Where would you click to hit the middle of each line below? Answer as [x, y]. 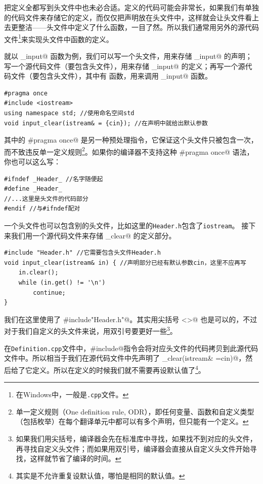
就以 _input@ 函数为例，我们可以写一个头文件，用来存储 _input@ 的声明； [128, 56]
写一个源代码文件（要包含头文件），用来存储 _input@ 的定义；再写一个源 [125, 66]
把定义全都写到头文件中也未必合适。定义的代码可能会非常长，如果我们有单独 [131, 7]
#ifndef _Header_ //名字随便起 [54, 179]
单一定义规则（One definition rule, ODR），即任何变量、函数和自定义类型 [135, 411]
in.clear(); [38, 273]
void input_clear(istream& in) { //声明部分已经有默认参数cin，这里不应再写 [125, 263]
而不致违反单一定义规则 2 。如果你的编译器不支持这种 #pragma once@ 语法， [129, 151]
